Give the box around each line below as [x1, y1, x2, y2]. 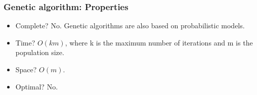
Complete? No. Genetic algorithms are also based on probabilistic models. [15, 20, 245, 31]
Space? [15, 64, 37, 74]
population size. [15, 47, 64, 58]
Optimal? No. [15, 81, 58, 91]
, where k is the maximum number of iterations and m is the [65, 37, 253, 47]
